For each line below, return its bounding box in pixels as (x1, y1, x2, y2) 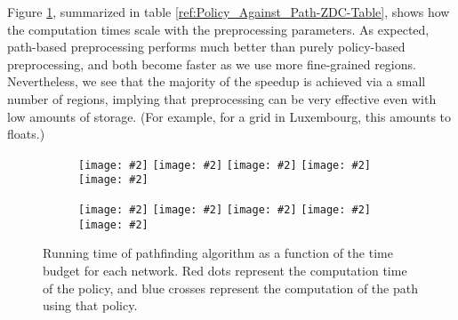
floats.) (7, 124, 45, 143)
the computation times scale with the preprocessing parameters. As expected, (7, 20, 430, 38)
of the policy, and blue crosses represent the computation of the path (43, 278, 418, 297)
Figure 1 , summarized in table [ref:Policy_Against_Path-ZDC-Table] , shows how (7, 3, 450, 20)
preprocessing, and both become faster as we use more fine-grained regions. (7, 54, 416, 73)
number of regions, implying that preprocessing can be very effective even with (7, 89, 437, 108)
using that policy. (43, 296, 138, 315)
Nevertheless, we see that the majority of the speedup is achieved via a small (7, 72, 426, 91)
